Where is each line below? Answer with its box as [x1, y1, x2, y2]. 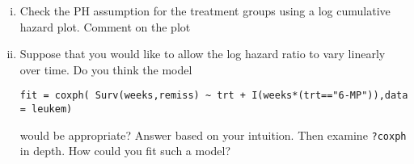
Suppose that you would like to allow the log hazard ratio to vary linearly [19, 45, 386, 62]
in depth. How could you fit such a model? [19, 142, 231, 159]
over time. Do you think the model [19, 61, 192, 78]
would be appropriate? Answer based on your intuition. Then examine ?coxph [19, 126, 407, 143]
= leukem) [19, 103, 73, 116]
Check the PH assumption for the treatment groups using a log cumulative [19, 2, 391, 19]
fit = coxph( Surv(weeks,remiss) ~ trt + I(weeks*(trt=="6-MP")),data [19, 90, 408, 102]
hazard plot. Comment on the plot [19, 18, 191, 35]
